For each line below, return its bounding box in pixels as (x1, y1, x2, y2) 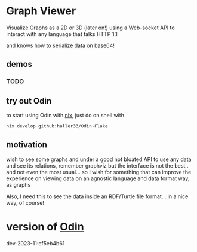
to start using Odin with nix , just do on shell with (6, 112, 124, 119)
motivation (6, 139, 48, 150)
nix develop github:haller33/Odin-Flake (6, 123, 109, 129)
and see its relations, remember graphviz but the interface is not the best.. (6, 162, 189, 169)
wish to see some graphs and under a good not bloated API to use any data (6, 156, 192, 163)
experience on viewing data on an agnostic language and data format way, (6, 175, 190, 182)
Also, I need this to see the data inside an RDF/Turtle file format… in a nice (6, 193, 189, 200)
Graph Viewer (6, 4, 76, 18)
